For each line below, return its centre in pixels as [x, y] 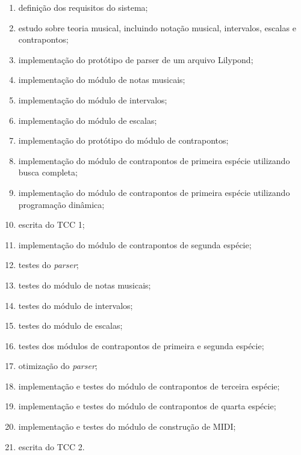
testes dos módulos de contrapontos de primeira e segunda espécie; [141, 345]
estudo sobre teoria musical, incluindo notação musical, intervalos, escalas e [157, 27]
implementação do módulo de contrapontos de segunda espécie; [135, 244]
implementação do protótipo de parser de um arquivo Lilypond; [136, 59]
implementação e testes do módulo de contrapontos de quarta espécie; [147, 406]
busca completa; [48, 172]
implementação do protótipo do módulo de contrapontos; [123, 140]
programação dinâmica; [61, 204]
